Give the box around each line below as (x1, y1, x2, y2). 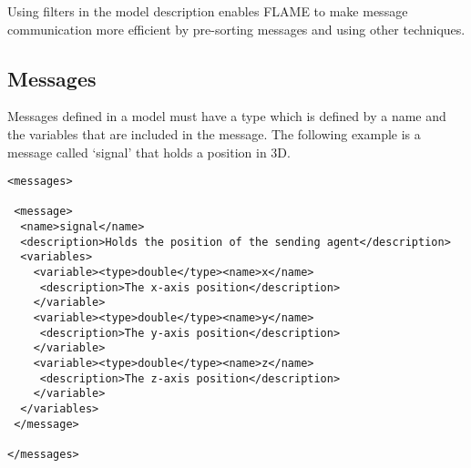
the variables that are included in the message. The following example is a (7, 124, 421, 143)
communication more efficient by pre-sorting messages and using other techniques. (7, 19, 466, 38)
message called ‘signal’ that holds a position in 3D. (7, 142, 291, 161)
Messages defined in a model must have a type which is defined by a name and (7, 107, 446, 126)
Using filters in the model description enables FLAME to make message (7, 2, 408, 20)
